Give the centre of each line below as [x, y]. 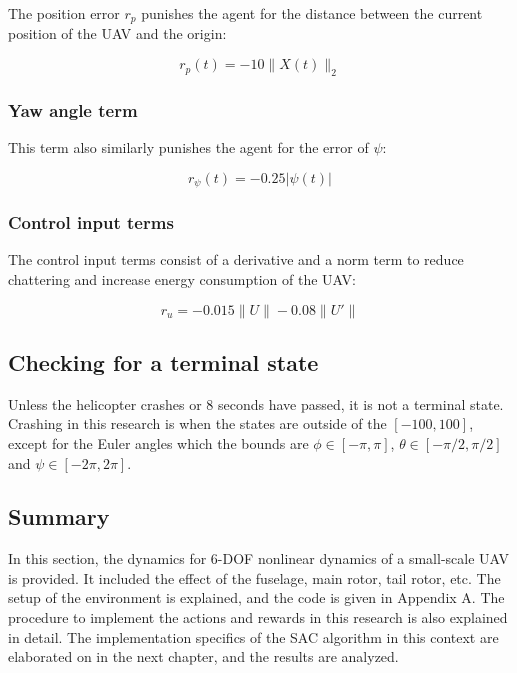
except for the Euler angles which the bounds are [158, 442]
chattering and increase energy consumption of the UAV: [182, 278]
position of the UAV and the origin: [117, 33]
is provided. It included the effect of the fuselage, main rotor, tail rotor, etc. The [254, 577]
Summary [59, 516]
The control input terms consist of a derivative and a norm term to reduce [236, 259]
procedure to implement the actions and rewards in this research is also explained [258, 617]
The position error [64, 13]
